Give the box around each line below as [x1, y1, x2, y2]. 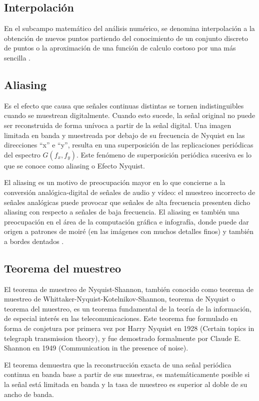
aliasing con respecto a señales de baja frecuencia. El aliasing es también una [4, 206, 239, 217]
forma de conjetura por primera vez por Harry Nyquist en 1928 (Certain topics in [4, 323, 254, 333]
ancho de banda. [4, 388, 54, 399]
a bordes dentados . [4, 235, 64, 246]
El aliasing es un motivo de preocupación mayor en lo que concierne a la [4, 177, 225, 187]
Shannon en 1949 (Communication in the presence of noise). [4, 342, 188, 353]
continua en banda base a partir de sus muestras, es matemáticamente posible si [4, 369, 250, 379]
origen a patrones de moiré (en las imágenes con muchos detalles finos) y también [4, 226, 254, 236]
